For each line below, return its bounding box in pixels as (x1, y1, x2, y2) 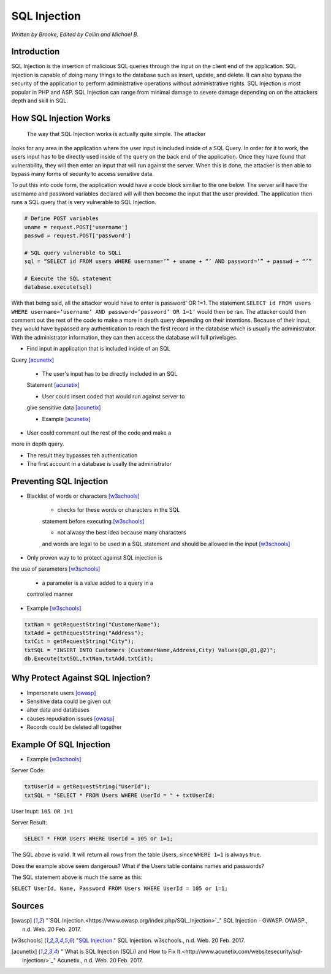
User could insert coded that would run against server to (42, 392, 185, 400)
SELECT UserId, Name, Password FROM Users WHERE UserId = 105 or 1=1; (11, 885, 228, 892)
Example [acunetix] (42, 415, 91, 422)
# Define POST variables (24, 215, 99, 222)
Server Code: (11, 767, 45, 774)
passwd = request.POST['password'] (24, 232, 131, 239)
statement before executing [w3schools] (42, 517, 145, 525)
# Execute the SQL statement (24, 275, 112, 282)
